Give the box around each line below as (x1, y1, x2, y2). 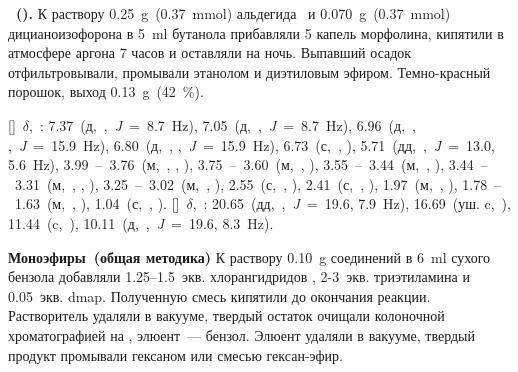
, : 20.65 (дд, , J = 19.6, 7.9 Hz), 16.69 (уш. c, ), (192, 193, 511, 214)
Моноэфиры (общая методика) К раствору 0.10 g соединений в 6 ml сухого (8, 246, 491, 267)
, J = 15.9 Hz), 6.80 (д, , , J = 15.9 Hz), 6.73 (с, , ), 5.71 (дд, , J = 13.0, (8, 134, 495, 155)
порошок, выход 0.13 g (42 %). (8, 81, 204, 102)
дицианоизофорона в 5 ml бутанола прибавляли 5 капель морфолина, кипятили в (8, 22, 504, 43)
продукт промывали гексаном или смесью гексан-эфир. (8, 344, 343, 365)
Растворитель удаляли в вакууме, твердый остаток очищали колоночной (8, 305, 445, 326)
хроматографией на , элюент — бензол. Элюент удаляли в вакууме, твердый (8, 324, 476, 345)
